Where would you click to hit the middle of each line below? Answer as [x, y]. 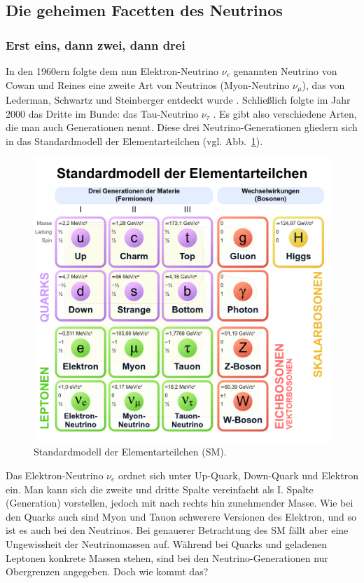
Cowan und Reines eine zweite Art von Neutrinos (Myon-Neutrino [148, 84]
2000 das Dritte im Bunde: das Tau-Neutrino [102, 113]
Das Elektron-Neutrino [55, 475]
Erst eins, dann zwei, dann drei [96, 44]
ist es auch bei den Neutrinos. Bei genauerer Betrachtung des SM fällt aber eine [177, 530]
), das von [323, 84]
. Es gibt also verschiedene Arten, [285, 113]
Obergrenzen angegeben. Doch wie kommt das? [107, 571]
